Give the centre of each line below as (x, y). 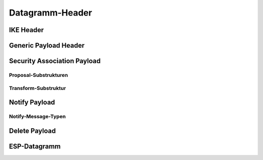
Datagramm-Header (51, 13)
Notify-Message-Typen (37, 117)
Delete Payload (32, 131)
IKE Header (26, 30)
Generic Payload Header (47, 45)
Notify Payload (32, 102)
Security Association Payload (55, 61)
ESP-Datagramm (35, 146)
